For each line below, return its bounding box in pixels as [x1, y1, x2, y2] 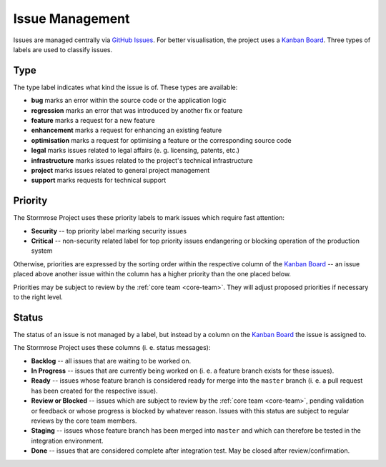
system [31, 246, 53, 255]
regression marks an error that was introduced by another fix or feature [31, 106, 243, 114]
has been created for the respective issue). [31, 386, 158, 395]
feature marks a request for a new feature [31, 116, 155, 125]
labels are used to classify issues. [13, 45, 113, 54]
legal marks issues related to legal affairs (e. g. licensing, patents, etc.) [31, 146, 239, 155]
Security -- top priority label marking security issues [31, 226, 187, 235]
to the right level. [13, 293, 64, 301]
